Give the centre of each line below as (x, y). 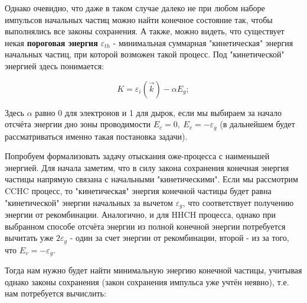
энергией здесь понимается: (55, 65)
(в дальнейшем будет (257, 124)
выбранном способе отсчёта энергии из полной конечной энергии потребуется (145, 226)
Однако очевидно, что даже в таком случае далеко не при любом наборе (135, 8)
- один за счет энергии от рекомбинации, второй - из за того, (179, 238)
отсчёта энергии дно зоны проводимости (78, 124)
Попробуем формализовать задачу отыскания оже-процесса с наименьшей (137, 156)
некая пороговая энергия (51, 42)
